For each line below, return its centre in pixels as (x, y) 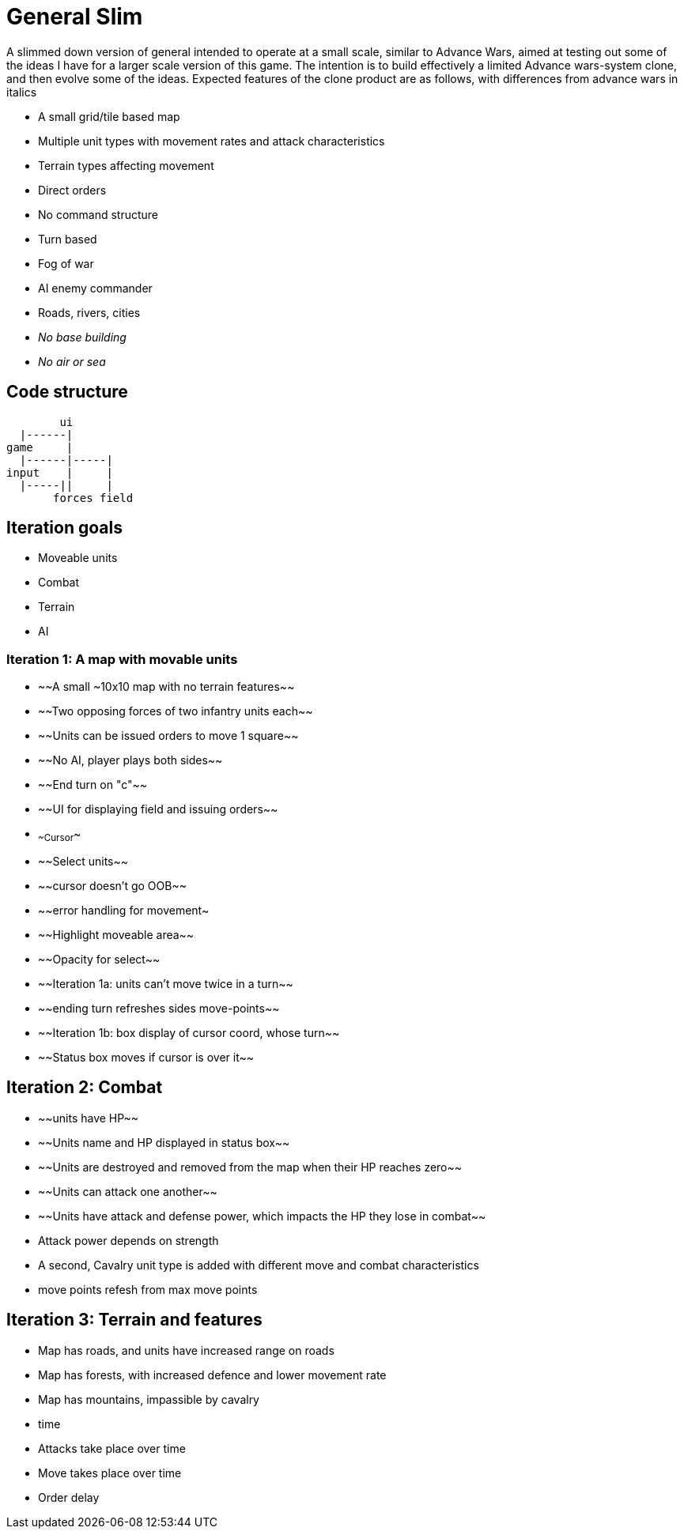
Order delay (69, 1497)
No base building (82, 337)
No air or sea (72, 361)
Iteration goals (64, 528)
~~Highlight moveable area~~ (116, 934)
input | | (60, 472)
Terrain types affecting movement (126, 165)
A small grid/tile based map (109, 116)
